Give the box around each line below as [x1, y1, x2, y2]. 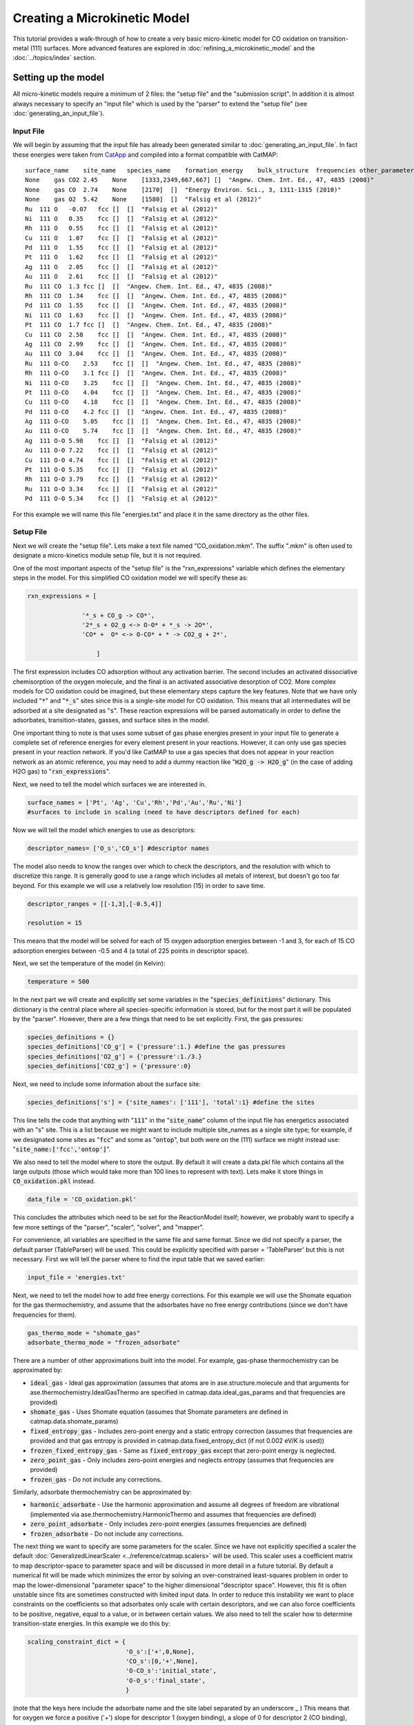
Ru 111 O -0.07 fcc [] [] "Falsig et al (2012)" [25, 205, 218, 213]
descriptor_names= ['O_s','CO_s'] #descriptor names [27, 844, 210, 852]
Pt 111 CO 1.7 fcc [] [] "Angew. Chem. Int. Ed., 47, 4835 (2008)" [25, 321, 273, 329]
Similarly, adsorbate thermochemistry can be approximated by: [12, 1488, 193, 1497]
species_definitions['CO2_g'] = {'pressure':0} [27, 1063, 191, 1070]
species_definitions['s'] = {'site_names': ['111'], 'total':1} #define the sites [27, 1098, 315, 1107]
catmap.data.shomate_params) [30, 1417, 119, 1426]
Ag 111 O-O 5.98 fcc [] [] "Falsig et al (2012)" [25, 437, 218, 444]
